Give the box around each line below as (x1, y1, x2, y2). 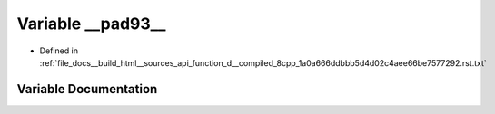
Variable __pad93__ (16, 14, 166, 33)
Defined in (39, 45, 79, 56)
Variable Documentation (16, 81, 158, 97)
